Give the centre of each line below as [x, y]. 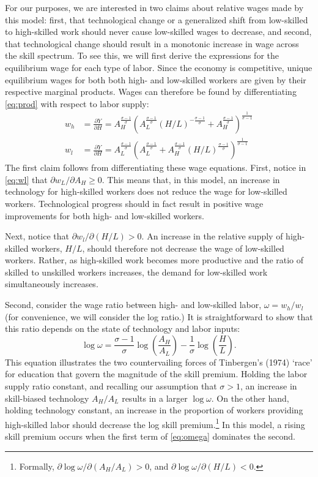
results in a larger [155, 398]
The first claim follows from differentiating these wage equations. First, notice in [156, 167]
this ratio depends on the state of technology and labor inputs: [123, 329]
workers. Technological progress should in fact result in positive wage [134, 203]
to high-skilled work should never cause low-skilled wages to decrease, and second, [158, 32]
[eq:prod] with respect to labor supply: [77, 103]
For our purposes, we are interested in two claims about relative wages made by [154, 7]
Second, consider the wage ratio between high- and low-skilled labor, [133, 305]
